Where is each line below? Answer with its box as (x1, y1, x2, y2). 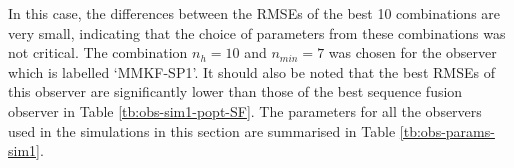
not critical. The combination (8, 42, 188, 63)
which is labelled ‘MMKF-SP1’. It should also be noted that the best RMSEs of (8, 61, 495, 82)
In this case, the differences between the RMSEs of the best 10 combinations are (8, 3, 501, 23)
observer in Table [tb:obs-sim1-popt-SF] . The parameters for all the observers (8, 100, 482, 121)
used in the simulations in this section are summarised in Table (8, 120, 396, 141)
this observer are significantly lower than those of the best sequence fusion (8, 81, 463, 102)
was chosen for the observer (328, 42, 497, 63)
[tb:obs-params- (399, 120, 495, 141)
